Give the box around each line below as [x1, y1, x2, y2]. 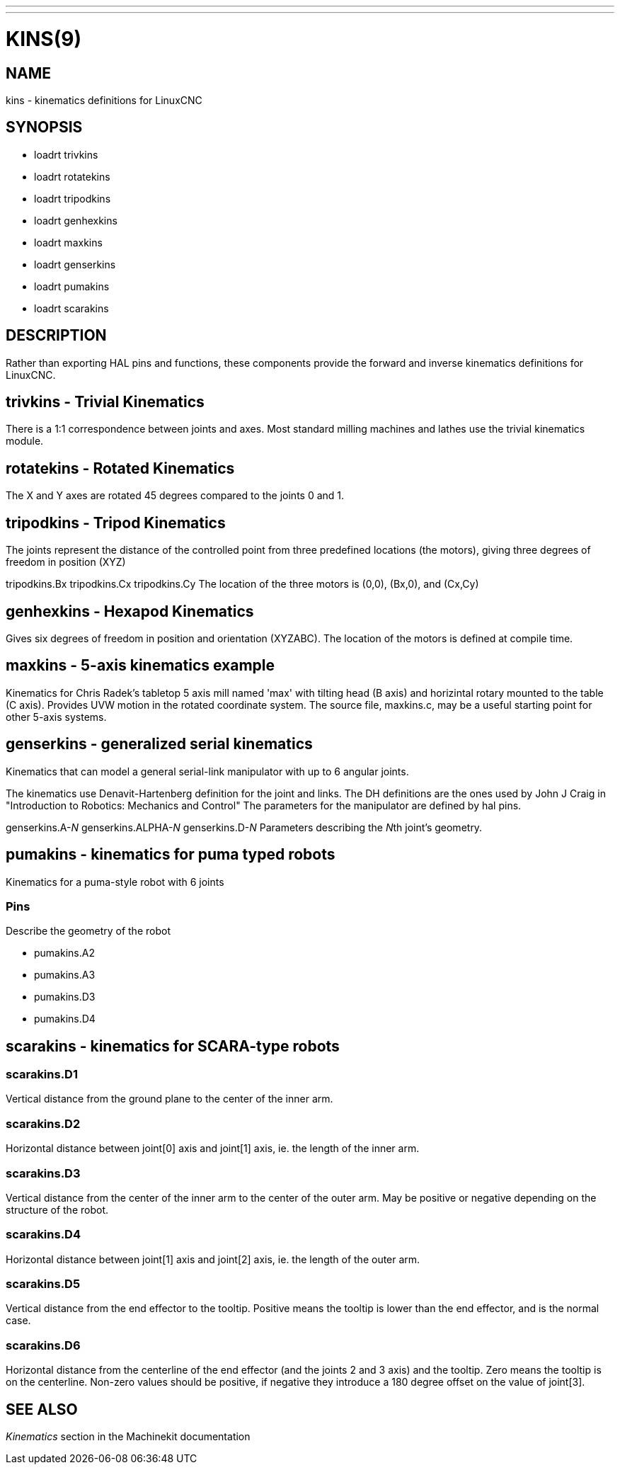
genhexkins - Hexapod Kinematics [6, 602, 254, 620]
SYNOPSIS [6, 118, 83, 137]
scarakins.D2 [6, 1116, 81, 1131]
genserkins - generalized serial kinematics [6, 735, 313, 753]
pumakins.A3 [34, 969, 96, 981]
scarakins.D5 [6, 1277, 81, 1292]
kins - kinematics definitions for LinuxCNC [6, 93, 202, 106]
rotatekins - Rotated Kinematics [6, 459, 235, 477]
